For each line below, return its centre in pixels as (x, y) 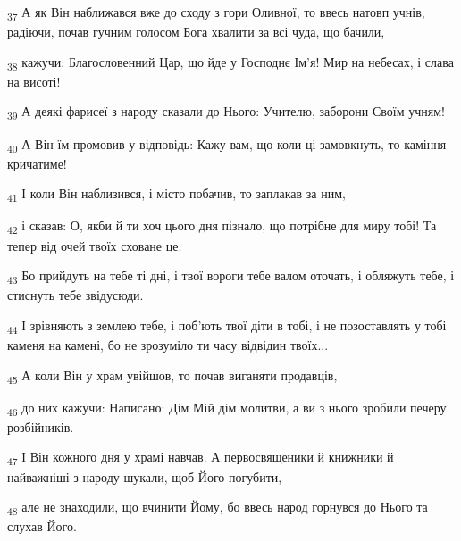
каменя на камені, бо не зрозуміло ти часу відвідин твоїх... (168, 344)
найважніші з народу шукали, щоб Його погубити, (145, 476)
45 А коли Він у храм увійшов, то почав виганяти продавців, (172, 376)
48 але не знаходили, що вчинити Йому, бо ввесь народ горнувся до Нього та (218, 508)
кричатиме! (37, 163)
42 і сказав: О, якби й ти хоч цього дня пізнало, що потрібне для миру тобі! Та (222, 227)
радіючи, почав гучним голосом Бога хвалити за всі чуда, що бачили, (196, 32)
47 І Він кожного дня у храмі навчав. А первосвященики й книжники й (201, 458)
